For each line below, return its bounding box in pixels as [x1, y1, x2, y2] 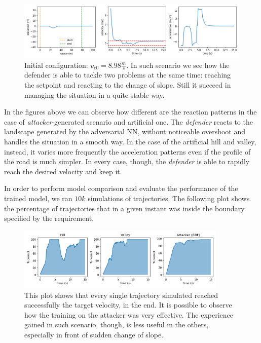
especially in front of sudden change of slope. [24, 329, 164, 339]
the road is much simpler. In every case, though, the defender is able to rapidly [4, 156, 250, 167]
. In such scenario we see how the [126, 59, 230, 70]
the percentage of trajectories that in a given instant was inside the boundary [4, 203, 245, 213]
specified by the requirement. [4, 213, 94, 223]
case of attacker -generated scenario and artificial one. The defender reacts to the [4, 116, 253, 127]
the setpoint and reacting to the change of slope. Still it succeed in [24, 80, 231, 90]
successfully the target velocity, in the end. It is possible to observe [24, 299, 232, 310]
